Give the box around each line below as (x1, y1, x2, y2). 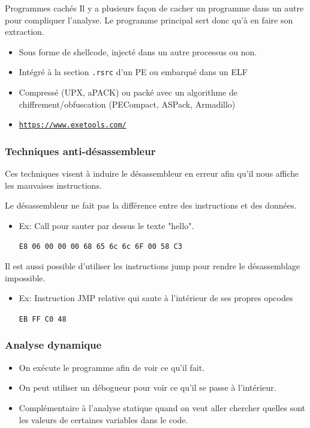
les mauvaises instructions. (5, 179, 102, 191)
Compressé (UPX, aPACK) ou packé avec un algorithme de (19, 86, 237, 99)
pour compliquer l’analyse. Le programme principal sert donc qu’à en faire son (5, 13, 293, 26)
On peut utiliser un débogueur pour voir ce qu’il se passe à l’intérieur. (19, 381, 276, 394)
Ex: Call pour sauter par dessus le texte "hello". (19, 219, 194, 231)
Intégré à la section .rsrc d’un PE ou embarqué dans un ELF (19, 66, 248, 78)
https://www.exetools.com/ (19, 121, 127, 130)
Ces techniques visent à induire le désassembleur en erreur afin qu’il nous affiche (5, 167, 299, 180)
